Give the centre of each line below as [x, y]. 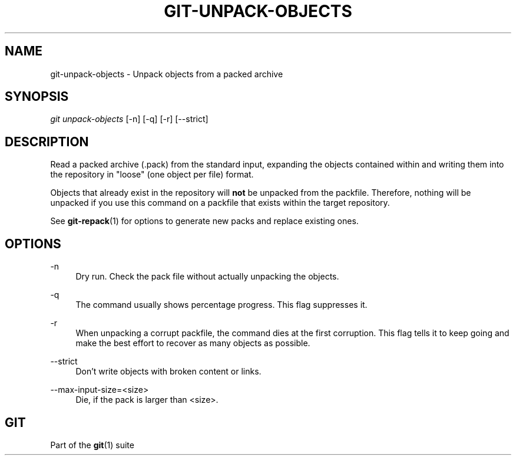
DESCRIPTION [47, 142]
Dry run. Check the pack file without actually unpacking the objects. [207, 277]
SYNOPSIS [37, 97]
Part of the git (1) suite [92, 445]
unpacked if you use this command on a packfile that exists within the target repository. [220, 203]
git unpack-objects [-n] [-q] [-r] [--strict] [129, 119]
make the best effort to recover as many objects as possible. [193, 343]
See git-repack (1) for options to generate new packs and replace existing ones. [204, 221]
